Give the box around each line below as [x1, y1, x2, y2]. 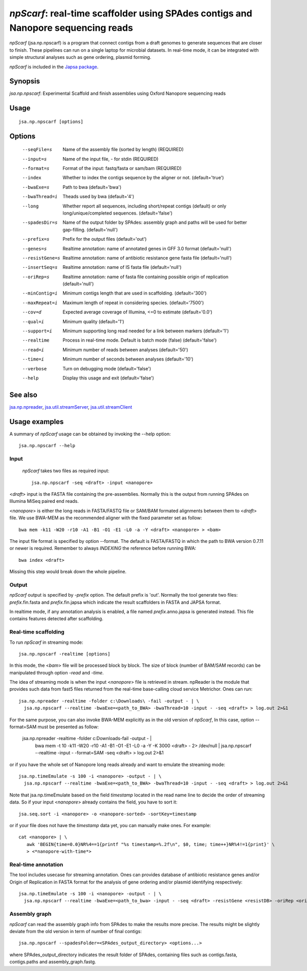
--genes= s [22, 246, 47, 251]
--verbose [22, 366, 47, 371]
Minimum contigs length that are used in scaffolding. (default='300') [62, 290, 207, 297]
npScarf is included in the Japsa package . [9, 64, 99, 70]
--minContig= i [22, 290, 58, 297]
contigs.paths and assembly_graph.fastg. [9, 959, 97, 965]
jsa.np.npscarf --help [18, 443, 76, 449]
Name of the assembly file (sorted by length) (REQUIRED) [62, 146, 184, 153]
